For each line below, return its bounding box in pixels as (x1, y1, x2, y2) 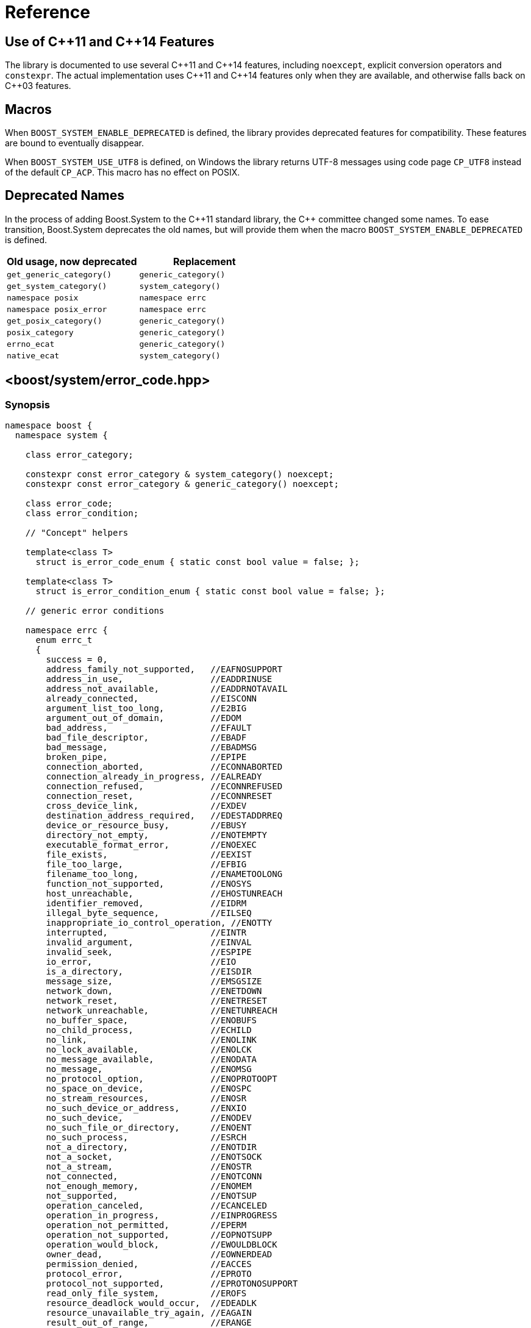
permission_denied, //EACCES (46, 1259, 252, 1269)
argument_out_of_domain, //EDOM (46, 713, 241, 723)
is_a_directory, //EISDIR (46, 967, 252, 977)
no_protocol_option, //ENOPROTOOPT (46, 1074, 277, 1084)
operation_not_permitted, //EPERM (46, 1220, 247, 1230)
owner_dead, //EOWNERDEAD (46, 1249, 273, 1260)
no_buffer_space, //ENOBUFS (46, 1015, 257, 1026)
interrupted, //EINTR (46, 928, 247, 938)
